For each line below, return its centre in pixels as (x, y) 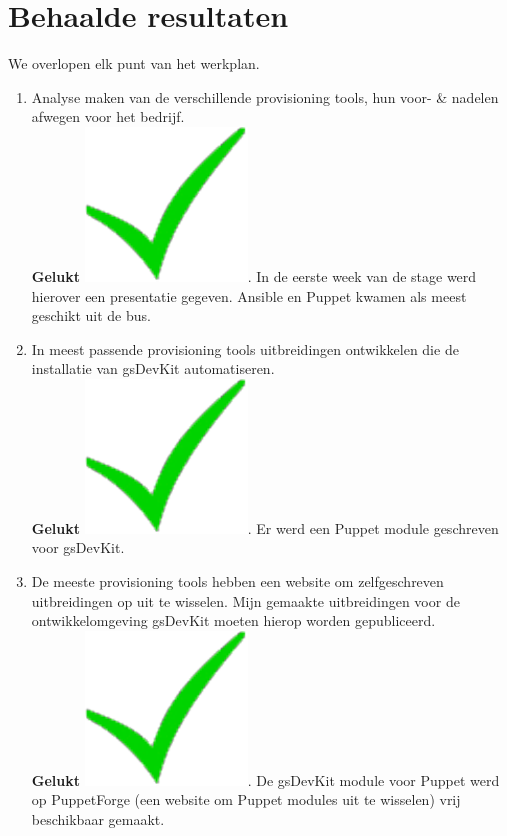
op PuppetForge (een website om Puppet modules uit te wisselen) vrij (246, 799)
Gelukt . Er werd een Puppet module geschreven (265, 527)
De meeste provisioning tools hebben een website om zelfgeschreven (237, 581)
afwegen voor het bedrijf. (108, 116)
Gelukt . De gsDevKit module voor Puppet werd (265, 779)
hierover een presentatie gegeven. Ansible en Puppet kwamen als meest (249, 295)
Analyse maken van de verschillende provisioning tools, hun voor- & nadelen (265, 96)
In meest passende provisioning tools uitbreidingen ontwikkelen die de (245, 348)
